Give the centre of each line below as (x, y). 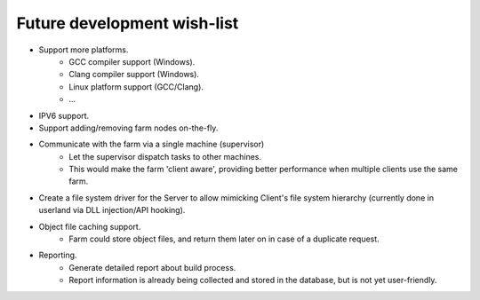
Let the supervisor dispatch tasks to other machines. (165, 156)
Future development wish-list (128, 23)
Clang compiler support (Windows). (134, 75)
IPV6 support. (64, 115)
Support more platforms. (84, 50)
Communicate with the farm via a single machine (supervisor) (152, 144)
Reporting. (58, 255)
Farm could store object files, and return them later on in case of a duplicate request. (224, 239)
